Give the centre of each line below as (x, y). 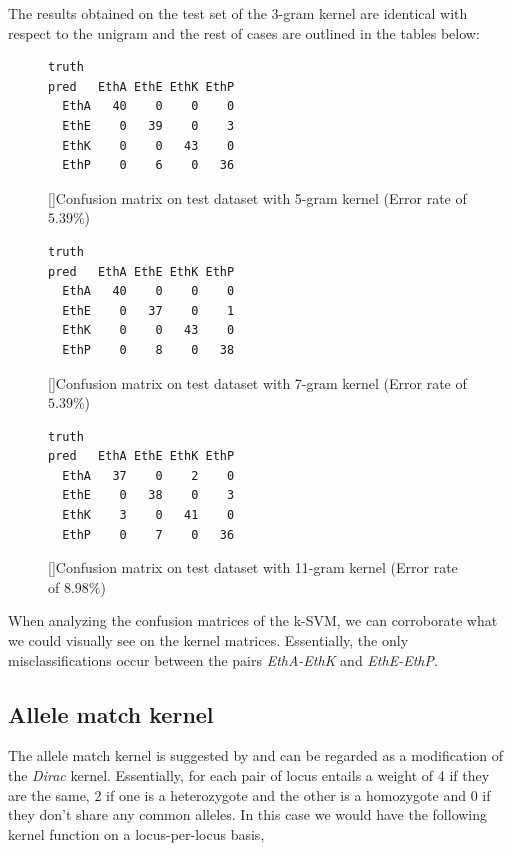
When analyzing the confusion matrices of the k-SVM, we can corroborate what (253, 620)
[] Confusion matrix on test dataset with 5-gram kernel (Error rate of (257, 197)
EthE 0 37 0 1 (148, 310)
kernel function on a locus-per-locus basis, (136, 833)
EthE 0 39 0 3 (148, 125)
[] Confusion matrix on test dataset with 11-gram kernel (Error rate (253, 567)
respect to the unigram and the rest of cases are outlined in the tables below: (244, 32)
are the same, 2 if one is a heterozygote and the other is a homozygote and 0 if (249, 794)
